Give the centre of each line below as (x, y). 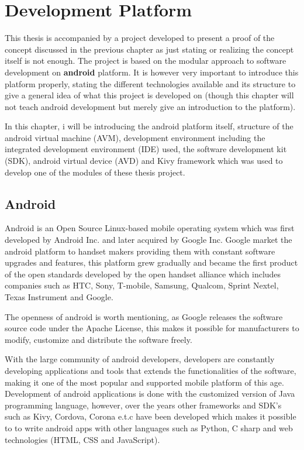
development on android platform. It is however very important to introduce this (152, 72)
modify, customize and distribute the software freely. (99, 339)
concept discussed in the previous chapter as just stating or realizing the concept (149, 49)
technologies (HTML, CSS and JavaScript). (82, 439)
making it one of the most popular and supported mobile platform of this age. (144, 382)
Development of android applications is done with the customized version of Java (150, 394)
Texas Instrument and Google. (59, 297)
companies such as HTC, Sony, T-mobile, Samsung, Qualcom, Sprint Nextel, (142, 285)
